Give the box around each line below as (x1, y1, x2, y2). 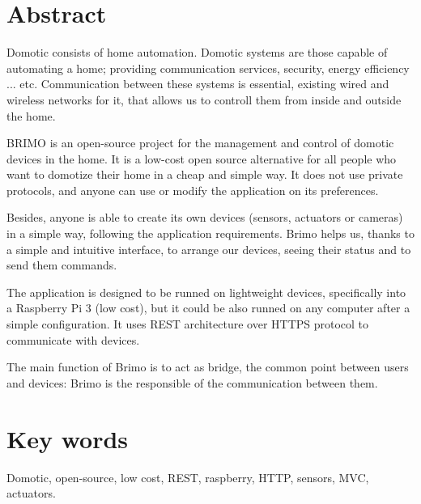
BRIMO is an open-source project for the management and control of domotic (6, 134, 394, 151)
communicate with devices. (6, 331, 140, 348)
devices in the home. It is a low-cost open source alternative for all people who (6, 150, 397, 167)
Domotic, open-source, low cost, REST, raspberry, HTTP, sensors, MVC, (6, 468, 369, 485)
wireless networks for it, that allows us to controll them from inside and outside (6, 91, 402, 108)
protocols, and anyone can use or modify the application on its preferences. (6, 181, 379, 198)
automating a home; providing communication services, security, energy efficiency (6, 59, 410, 76)
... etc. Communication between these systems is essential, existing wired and (6, 75, 389, 92)
